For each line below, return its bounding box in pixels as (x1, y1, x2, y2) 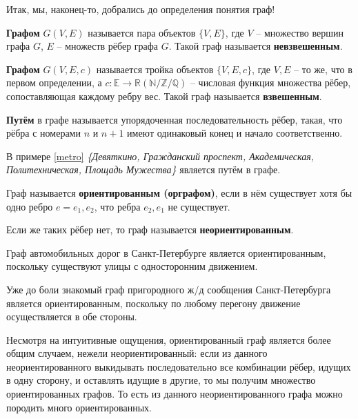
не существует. (168, 199, 230, 213)
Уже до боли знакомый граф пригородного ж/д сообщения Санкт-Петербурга (6, 282, 331, 296)
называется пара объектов (88, 25, 196, 39)
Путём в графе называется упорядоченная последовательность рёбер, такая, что (6, 112, 343, 126)
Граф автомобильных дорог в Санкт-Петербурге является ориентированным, (6, 245, 326, 260)
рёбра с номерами (6, 126, 81, 140)
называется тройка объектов (96, 61, 214, 76)
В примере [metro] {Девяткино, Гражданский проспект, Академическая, (6, 148, 314, 163)
